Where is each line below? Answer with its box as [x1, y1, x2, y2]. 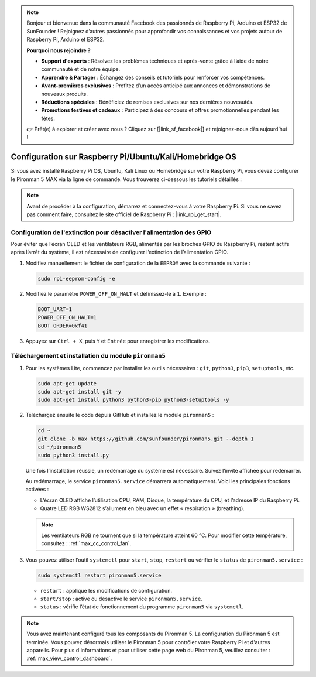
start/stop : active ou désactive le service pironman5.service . [40, 595, 203, 603]
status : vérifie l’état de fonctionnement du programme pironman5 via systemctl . [40, 603, 244, 610]
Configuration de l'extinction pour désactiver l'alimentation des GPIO [11, 228, 212, 237]
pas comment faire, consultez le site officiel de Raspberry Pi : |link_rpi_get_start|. [26, 211, 222, 218]
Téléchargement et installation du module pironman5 [11, 352, 166, 360]
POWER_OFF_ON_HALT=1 [37, 314, 97, 321]
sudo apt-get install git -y [37, 388, 122, 395]
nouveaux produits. [41, 90, 88, 97]
